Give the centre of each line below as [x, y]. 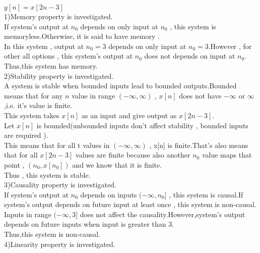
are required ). [26, 135]
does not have [200, 95]
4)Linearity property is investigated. [60, 244]
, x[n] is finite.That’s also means [199, 145]
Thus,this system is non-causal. [52, 234]
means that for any [34, 95]
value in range [93, 95]
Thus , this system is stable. [47, 174]
